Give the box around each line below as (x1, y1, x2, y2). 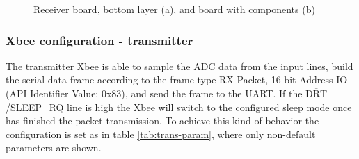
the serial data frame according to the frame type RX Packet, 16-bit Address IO (6, 72, 348, 87)
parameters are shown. (6, 140, 102, 155)
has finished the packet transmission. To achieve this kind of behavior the (6, 113, 319, 128)
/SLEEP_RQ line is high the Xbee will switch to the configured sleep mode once (6, 99, 352, 114)
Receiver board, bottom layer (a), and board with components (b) (33, 2, 315, 16)
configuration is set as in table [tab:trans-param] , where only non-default (6, 126, 316, 141)
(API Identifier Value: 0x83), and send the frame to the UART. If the (6, 86, 303, 100)
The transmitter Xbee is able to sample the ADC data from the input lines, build (6, 58, 353, 73)
